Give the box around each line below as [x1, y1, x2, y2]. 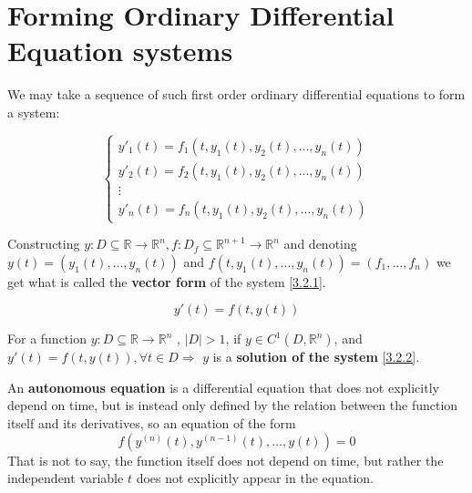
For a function [7, 329, 87, 348]
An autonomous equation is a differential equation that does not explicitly [7, 377, 439, 396]
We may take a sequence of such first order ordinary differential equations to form [7, 85, 466, 104]
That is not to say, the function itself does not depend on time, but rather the [7, 450, 444, 469]
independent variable [7, 468, 124, 488]
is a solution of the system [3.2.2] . [212, 347, 420, 366]
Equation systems [7, 32, 233, 69]
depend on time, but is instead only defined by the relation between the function [7, 395, 458, 415]
